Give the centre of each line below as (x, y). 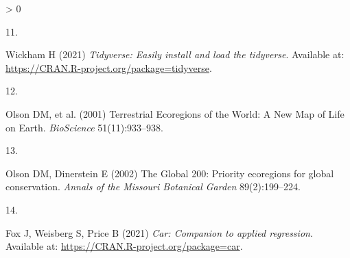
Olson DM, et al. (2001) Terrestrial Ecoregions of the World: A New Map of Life (175, 113)
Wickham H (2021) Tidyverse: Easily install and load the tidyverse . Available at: (175, 54)
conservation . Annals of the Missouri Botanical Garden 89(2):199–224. (153, 186)
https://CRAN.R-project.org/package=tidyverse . (109, 67)
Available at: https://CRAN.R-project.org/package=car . (124, 246)
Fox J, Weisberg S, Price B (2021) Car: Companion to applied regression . (159, 232)
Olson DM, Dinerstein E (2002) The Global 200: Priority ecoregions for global (170, 173)
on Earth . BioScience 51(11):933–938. (84, 127)
